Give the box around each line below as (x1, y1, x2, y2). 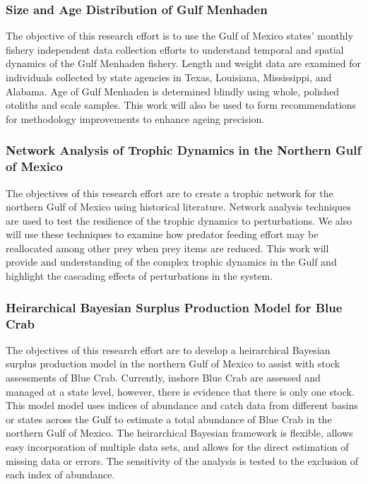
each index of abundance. (6, 467, 115, 482)
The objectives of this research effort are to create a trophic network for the (6, 185, 333, 200)
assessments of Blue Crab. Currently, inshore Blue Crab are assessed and (6, 370, 321, 384)
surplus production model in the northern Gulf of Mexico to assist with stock (6, 356, 340, 371)
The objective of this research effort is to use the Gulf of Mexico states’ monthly (6, 28, 353, 43)
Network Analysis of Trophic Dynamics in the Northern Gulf (6, 141, 362, 159)
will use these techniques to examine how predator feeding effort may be (6, 227, 319, 242)
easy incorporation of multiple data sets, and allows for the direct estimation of (6, 439, 349, 454)
